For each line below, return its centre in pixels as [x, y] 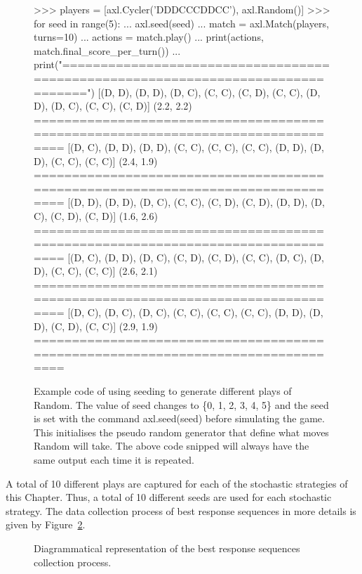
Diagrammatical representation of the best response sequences [167, 548]
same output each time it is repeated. [114, 459]
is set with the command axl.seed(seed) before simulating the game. [179, 418]
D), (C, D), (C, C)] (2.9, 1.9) [96, 326]
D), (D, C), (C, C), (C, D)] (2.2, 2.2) [113, 106]
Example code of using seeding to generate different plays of [163, 391]
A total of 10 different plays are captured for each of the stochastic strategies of [177, 483]
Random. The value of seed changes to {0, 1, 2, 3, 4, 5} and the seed [181, 404]
